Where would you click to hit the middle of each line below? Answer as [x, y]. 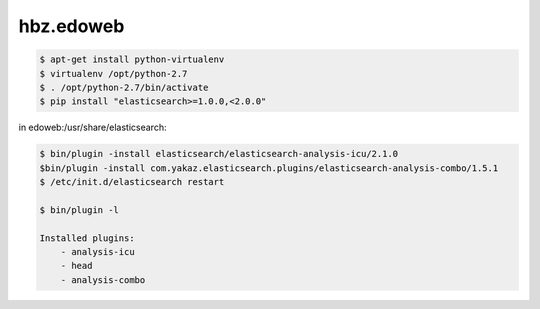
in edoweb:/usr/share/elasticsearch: [92, 127]
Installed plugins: [87, 238]
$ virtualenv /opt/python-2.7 [113, 73]
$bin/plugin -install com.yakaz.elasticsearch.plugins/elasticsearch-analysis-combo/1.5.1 [269, 168]
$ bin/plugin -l [79, 209]
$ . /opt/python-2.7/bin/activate [124, 87]
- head [76, 266]
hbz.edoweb [71, 26]
